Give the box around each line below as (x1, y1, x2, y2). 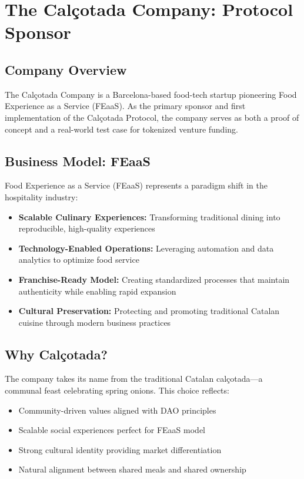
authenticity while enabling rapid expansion (18, 285, 176, 297)
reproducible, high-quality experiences (18, 222, 155, 234)
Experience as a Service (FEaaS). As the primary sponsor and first (5, 100, 246, 112)
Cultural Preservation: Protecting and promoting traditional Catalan (18, 305, 280, 317)
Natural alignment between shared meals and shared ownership (18, 463, 246, 475)
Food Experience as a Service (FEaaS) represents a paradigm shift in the (5, 179, 268, 191)
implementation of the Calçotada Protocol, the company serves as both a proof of (5, 111, 299, 123)
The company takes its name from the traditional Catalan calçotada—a (5, 372, 263, 385)
